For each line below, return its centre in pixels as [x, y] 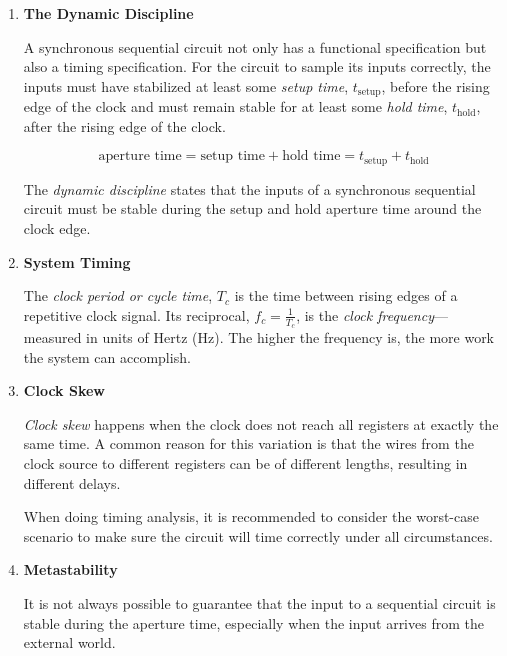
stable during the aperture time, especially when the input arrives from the [253, 622]
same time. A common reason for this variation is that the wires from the [248, 443]
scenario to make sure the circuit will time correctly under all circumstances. [258, 535]
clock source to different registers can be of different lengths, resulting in [245, 463]
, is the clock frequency [365, 314]
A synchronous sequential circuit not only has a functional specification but [255, 46]
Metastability [70, 569]
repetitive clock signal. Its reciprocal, [136, 314]
